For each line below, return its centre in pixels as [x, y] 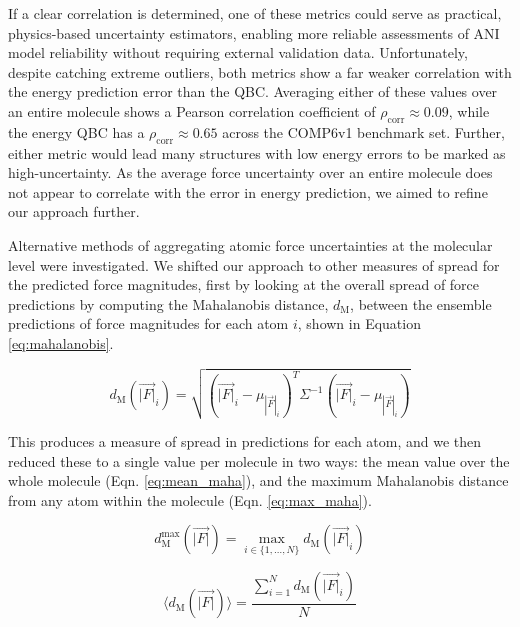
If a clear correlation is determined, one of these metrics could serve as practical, [255, 13]
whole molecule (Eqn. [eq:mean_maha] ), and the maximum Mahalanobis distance [258, 480]
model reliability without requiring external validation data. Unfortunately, [238, 52]
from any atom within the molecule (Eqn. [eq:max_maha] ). [190, 499]
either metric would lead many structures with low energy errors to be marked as [257, 152]
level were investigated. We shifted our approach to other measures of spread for [254, 264]
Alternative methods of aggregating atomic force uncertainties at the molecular [250, 244]
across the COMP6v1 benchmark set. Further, [363, 131]
